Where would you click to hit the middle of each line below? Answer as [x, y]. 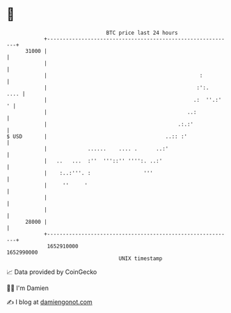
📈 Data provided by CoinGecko [52, 272]
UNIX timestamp [141, 258]
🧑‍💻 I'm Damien [28, 288]
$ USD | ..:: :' [97, 136]
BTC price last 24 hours [142, 33]
